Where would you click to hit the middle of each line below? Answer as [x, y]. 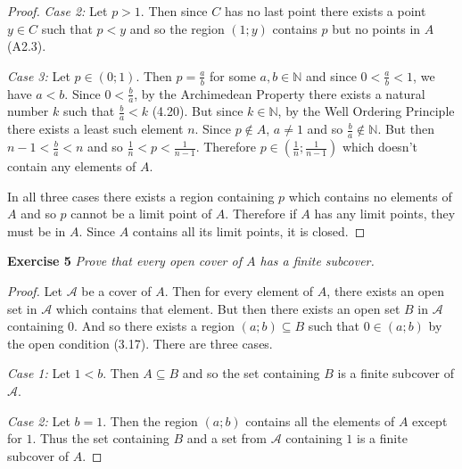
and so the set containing [251, 373]
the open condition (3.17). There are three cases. [140, 343]
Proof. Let [35, 291]
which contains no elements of [370, 196]
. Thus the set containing [101, 438]
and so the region [177, 28]
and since [331, 75]
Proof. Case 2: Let [58, 11]
